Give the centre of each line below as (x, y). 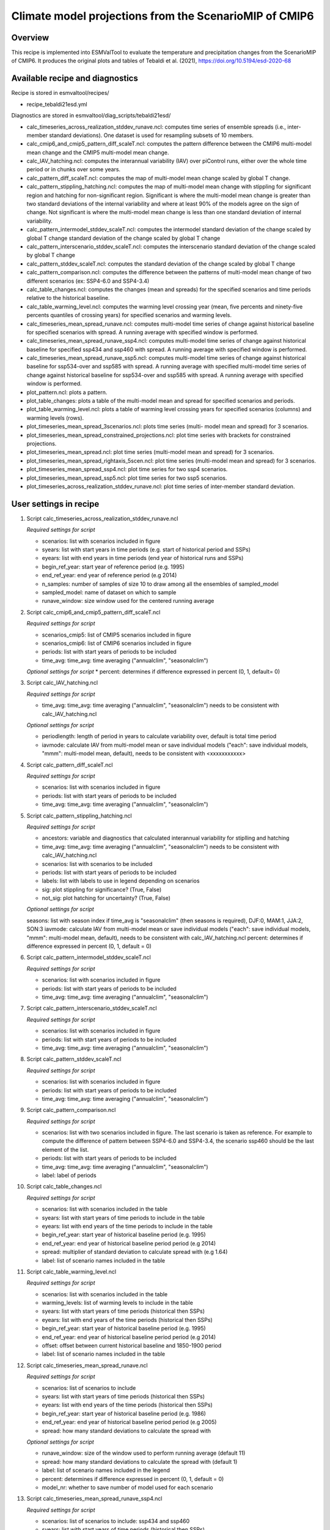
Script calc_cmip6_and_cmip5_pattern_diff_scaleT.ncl (94, 612)
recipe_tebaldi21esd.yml (57, 104)
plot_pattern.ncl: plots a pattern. (67, 392)
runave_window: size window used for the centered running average (128, 601)
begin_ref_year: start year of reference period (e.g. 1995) (113, 567)
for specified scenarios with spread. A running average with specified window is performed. (143, 332)
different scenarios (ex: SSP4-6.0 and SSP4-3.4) (88, 281)
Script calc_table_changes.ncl (64, 1187)
